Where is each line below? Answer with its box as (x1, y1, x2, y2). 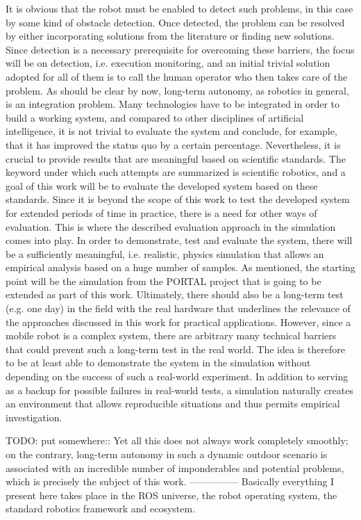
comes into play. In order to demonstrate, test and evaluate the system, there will (6, 233, 353, 247)
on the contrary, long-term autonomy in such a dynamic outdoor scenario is (6, 447, 328, 461)
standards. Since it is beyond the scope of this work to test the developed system (6, 192, 350, 206)
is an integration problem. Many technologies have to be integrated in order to (6, 97, 340, 111)
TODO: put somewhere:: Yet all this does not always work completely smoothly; (6, 433, 349, 448)
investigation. (6, 409, 62, 424)
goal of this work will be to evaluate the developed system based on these (6, 178, 318, 193)
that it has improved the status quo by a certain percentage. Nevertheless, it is (6, 137, 341, 152)
